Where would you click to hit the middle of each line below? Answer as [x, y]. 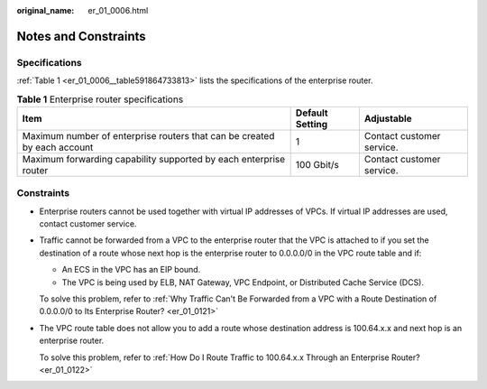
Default [312, 113]
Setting [312, 124]
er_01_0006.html [118, 10]
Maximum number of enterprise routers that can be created [148, 135]
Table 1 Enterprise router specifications [100, 99]
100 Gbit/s [317, 164]
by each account [58, 147]
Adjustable [388, 118]
